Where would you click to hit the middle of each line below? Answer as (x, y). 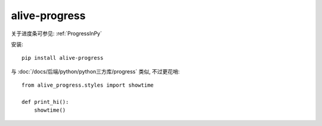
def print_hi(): (45, 102)
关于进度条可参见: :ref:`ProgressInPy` (57, 33)
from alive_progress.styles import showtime (88, 85)
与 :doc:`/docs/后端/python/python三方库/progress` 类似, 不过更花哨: (95, 71)
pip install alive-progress (63, 58)
